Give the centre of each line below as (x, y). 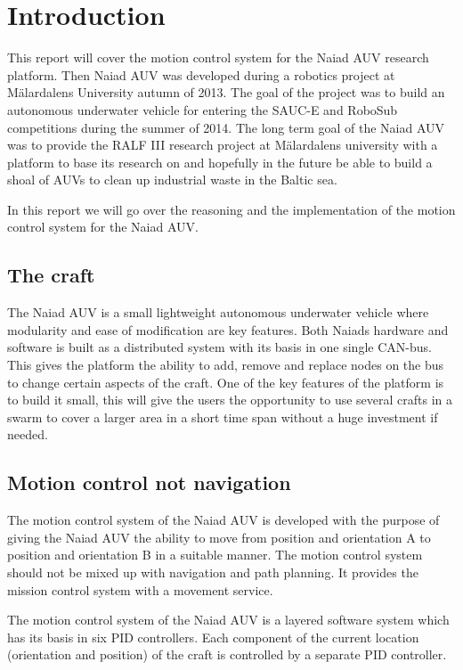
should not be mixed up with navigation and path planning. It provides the (213, 572)
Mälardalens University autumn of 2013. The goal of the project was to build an (226, 92)
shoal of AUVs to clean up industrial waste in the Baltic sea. (172, 180)
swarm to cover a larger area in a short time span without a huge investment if (223, 417)
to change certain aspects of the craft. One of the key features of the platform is (226, 382)
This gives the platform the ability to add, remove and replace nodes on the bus (226, 365)
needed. (28, 434)
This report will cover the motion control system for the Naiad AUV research (218, 57)
